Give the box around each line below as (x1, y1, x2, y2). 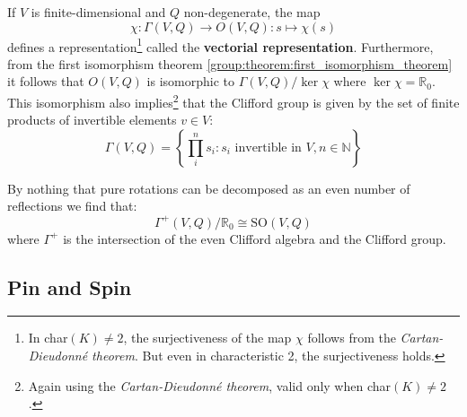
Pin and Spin (7, 273, 132, 300)
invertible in (234, 141, 302, 154)
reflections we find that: (7, 196, 137, 215)
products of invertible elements (7, 110, 177, 129)
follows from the (307, 328, 396, 347)
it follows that (7, 72, 84, 91)
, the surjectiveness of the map (123, 328, 292, 347)
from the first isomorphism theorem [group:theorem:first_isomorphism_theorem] (7, 54, 453, 73)
